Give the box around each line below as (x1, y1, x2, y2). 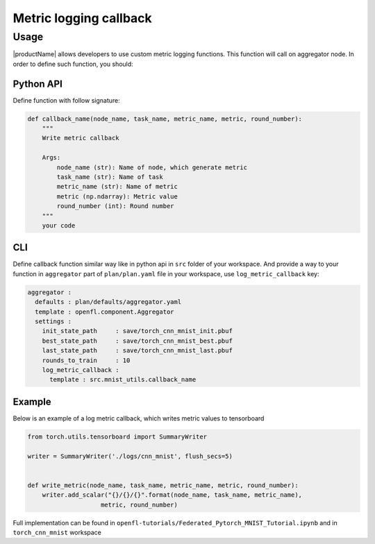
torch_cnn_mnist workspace (12, 528, 102, 536)
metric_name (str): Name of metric (56, 182, 178, 191)
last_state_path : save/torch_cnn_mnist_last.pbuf (42, 347, 233, 355)
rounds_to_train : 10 (42, 356, 131, 364)
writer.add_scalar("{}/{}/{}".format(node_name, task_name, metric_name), (42, 491, 302, 499)
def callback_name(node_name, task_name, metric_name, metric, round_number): (27, 114, 302, 123)
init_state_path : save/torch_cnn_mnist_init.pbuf (42, 327, 233, 335)
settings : (35, 318, 72, 325)
